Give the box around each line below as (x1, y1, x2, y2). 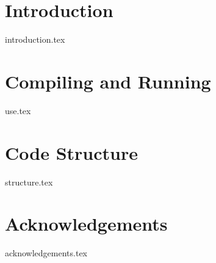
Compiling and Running (5, 68, 211, 93)
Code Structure (5, 140, 138, 165)
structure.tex (5, 175, 53, 188)
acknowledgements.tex (5, 247, 88, 259)
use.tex (5, 104, 31, 117)
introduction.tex (5, 33, 65, 46)
